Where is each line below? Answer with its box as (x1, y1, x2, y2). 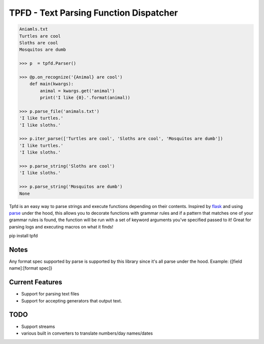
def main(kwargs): (29, 81, 74, 87)
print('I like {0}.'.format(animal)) (40, 95, 131, 100)
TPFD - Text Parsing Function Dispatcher (9, 7, 178, 18)
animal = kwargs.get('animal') (40, 88, 115, 93)
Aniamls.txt (19, 26, 48, 32)
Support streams (21, 323, 55, 329)
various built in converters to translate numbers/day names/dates (21, 330, 153, 336)
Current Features (9, 278, 63, 286)
